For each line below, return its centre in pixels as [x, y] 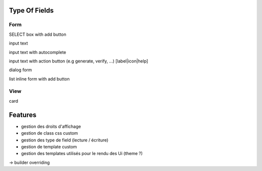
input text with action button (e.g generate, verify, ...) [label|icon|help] [79, 61]
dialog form [21, 70]
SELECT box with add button [38, 34]
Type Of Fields [31, 10]
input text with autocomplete [38, 52]
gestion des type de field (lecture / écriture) [65, 140]
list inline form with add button [39, 79]
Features [23, 115]
